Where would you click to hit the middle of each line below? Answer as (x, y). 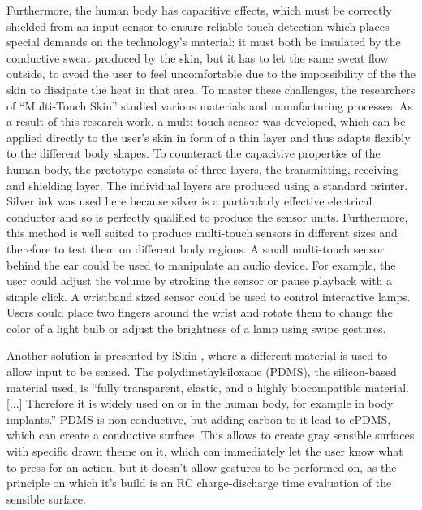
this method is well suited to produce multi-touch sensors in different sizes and (202, 233)
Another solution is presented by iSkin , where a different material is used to (197, 355)
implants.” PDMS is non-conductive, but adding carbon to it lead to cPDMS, (199, 419)
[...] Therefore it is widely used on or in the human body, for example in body (200, 403)
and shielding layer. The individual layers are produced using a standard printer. (207, 185)
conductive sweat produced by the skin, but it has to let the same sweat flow (198, 57)
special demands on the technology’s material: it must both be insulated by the (204, 42)
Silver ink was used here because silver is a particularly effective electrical (189, 201)
